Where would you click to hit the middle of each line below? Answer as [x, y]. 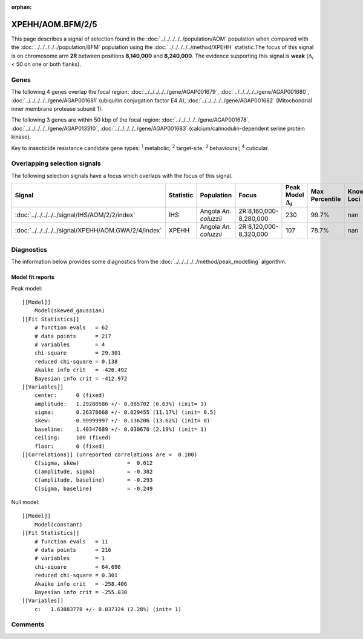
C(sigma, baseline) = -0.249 [93, 488]
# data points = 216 [73, 550]
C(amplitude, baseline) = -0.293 [93, 480]
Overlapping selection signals [56, 163]
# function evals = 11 [71, 541]
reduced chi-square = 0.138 [76, 361]
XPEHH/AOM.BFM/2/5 [54, 24]
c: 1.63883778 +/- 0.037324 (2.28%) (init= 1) [108, 609]
